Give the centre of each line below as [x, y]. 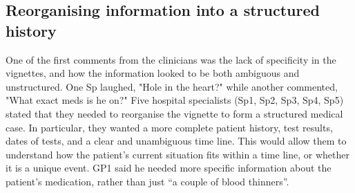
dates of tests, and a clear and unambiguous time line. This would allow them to [176, 141]
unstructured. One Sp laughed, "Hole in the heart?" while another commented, [172, 86]
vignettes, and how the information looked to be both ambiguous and [153, 73]
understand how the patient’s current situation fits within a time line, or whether [177, 154]
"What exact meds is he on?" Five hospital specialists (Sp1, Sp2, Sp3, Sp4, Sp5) [175, 100]
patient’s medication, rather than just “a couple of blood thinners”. [147, 181]
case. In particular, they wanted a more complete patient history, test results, [169, 127]
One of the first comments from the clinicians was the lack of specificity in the [171, 59]
